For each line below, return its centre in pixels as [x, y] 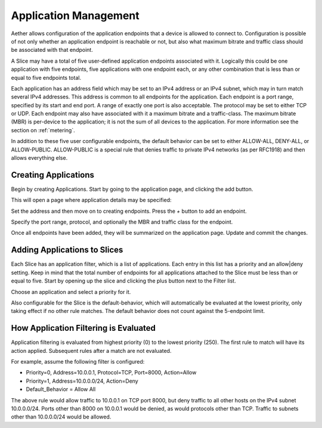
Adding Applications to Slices [67, 250]
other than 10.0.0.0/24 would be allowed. [61, 417]
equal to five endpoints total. [46, 77]
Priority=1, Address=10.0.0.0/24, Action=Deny [82, 381]
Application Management [75, 15]
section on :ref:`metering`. [43, 130]
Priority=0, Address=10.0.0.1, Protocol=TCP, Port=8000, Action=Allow [111, 373]
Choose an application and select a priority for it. [71, 291]
